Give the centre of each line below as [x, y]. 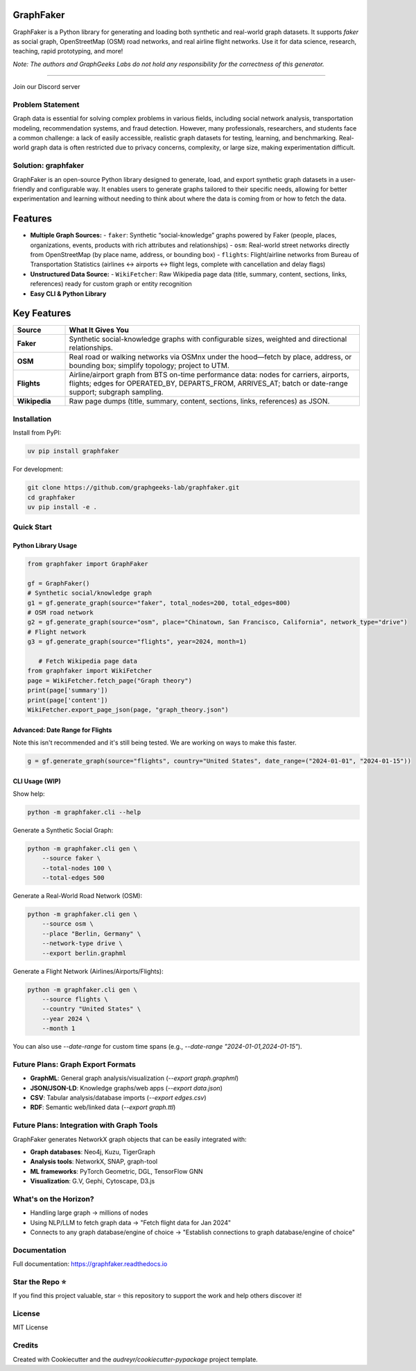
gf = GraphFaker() [59, 583]
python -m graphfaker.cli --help [84, 812]
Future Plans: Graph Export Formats [75, 1064]
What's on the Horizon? [53, 1199]
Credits [25, 1345]
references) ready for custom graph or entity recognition [111, 284]
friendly [24, 189]
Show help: [29, 793]
